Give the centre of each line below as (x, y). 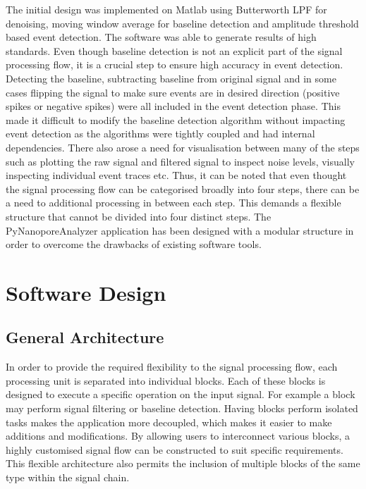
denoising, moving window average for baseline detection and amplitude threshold (182, 23)
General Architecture (85, 337)
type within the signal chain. (68, 477)
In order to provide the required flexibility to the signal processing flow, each (172, 367)
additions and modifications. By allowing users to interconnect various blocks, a (178, 436)
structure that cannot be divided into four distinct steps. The (139, 216)
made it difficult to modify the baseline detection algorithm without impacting (176, 119)
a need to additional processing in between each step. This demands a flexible (173, 203)
